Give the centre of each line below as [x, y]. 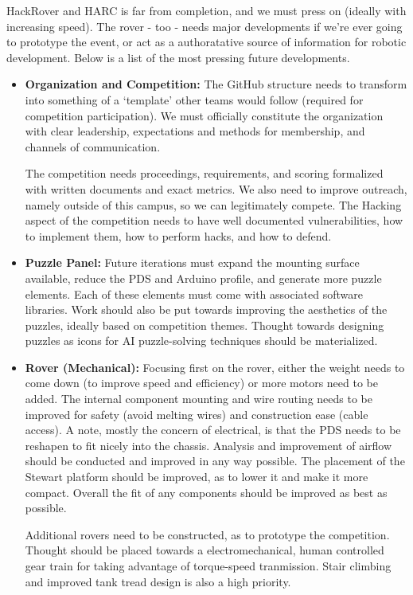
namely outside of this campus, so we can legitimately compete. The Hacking [213, 204]
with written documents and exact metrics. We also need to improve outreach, [216, 188]
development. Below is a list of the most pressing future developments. [178, 57]
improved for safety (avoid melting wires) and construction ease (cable [197, 414]
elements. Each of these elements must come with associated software [194, 294]
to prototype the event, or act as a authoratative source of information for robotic [206, 42]
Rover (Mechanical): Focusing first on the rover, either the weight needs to [215, 367]
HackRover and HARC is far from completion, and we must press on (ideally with [206, 10]
